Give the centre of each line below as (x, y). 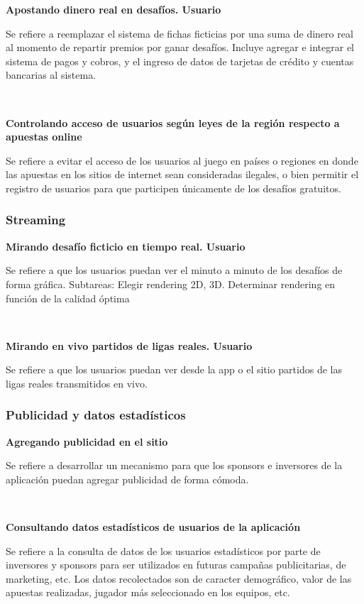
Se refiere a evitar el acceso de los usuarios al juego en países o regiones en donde (182, 160)
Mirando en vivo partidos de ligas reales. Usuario (129, 345)
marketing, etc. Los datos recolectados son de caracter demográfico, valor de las (179, 578)
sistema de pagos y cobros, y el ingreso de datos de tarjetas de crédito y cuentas (180, 61)
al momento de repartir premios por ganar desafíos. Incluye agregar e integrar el (180, 47)
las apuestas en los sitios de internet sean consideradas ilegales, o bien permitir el (182, 174)
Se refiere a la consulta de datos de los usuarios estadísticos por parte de (163, 550)
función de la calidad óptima (68, 298)
